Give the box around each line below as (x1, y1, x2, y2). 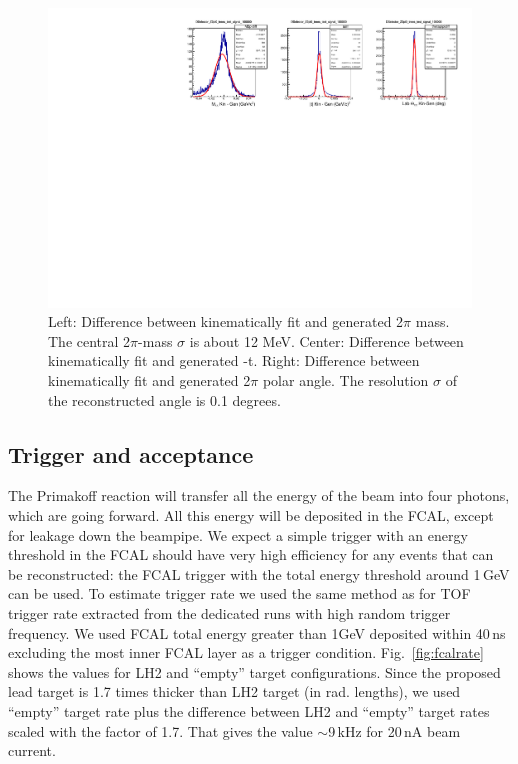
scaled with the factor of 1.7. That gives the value (8, 720, 313, 741)
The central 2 (48, 330, 131, 351)
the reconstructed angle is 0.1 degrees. (48, 389, 281, 410)
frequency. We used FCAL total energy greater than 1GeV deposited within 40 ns (8, 622, 506, 643)
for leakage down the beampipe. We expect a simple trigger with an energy (8, 524, 468, 545)
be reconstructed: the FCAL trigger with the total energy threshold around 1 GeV (8, 563, 510, 584)
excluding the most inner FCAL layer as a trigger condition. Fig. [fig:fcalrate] (8, 642, 484, 663)
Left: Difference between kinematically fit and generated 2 (48, 311, 404, 332)
